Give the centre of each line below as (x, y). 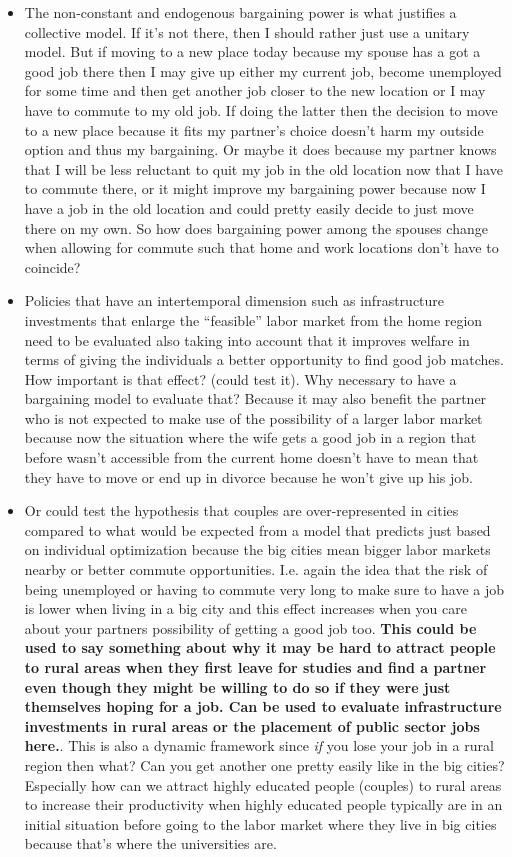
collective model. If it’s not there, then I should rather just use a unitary (247, 31)
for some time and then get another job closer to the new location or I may (255, 90)
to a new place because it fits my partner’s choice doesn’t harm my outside (254, 129)
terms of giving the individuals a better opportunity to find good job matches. (264, 359)
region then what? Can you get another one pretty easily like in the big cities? (264, 764)
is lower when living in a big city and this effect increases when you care (245, 608)
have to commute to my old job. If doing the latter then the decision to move (261, 109)
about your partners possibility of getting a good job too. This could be (250, 627)
